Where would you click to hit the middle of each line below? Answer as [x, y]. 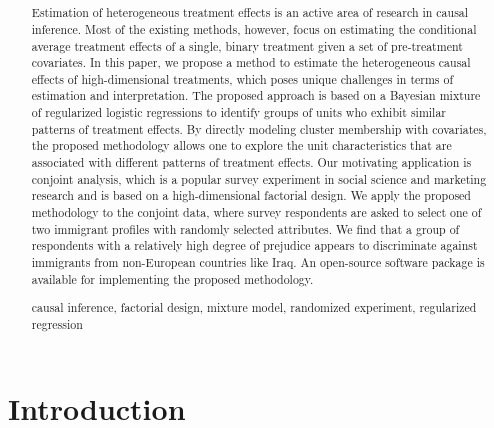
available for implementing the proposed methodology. [172, 278]
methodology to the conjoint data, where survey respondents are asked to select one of [256, 212]
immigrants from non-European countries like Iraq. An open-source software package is [258, 262]
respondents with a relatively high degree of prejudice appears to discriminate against [254, 245]
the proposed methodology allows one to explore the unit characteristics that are [241, 145]
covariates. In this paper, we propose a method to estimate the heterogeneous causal [251, 62]
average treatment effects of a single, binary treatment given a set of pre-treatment [247, 45]
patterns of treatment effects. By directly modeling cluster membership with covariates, [259, 128]
